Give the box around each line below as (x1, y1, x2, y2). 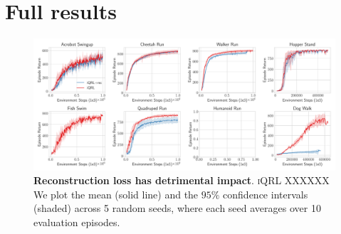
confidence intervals (223, 186, 308, 201)
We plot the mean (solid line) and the (33, 186, 199, 201)
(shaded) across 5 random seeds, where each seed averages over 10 (33, 201, 321, 216)
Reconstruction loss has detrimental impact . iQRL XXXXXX (33, 173, 330, 188)
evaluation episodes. (33, 215, 120, 229)
